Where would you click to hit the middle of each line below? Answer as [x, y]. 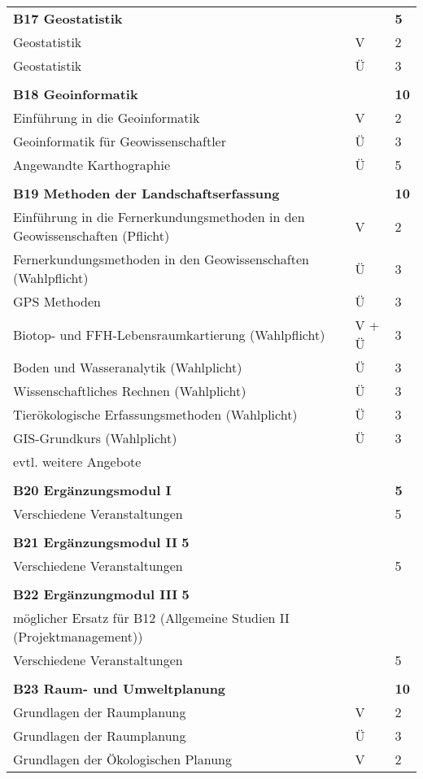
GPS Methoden [57, 301]
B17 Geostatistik [68, 18]
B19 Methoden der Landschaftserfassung [146, 193]
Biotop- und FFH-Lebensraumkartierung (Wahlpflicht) [169, 334]
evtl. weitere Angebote [77, 461]
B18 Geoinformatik [76, 94]
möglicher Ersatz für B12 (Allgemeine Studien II [151, 618]
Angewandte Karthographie [92, 165]
